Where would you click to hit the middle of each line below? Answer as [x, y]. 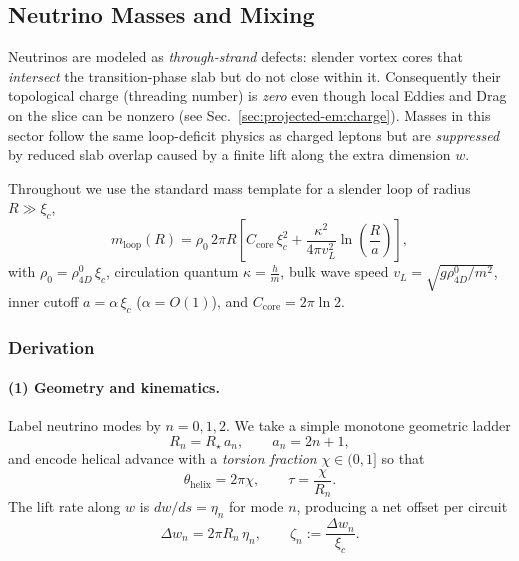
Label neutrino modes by [84, 425]
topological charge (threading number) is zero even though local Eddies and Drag [257, 95]
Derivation [51, 346]
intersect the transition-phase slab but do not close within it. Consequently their [254, 75]
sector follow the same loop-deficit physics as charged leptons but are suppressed [254, 134]
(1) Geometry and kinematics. [114, 387]
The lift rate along [64, 506]
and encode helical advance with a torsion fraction [162, 458]
